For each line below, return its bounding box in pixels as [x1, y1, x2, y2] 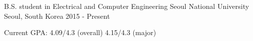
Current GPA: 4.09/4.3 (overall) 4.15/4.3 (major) [4, 27, 156, 38]
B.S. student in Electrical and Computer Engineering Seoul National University [4, 1, 249, 11]
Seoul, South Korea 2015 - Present [4, 10, 110, 21]
